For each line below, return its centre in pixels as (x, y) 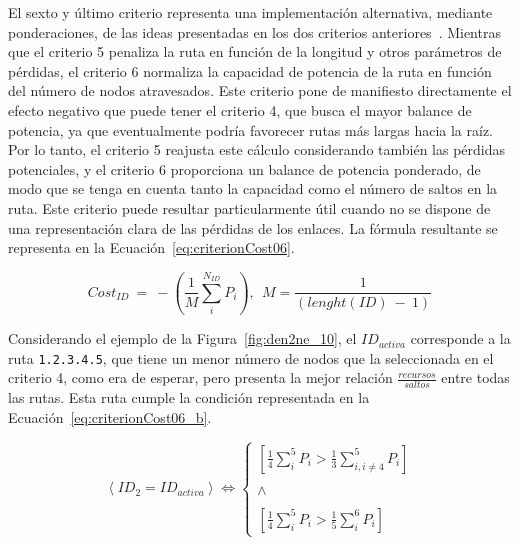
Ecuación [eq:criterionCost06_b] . (110, 416)
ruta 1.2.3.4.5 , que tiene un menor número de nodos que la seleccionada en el (251, 357)
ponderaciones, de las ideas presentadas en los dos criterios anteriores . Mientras (254, 31)
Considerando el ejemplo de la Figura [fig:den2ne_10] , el (182, 338)
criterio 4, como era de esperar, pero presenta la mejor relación (200, 377)
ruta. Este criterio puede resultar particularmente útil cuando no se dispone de (249, 207)
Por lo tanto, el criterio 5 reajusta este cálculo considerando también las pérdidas (257, 149)
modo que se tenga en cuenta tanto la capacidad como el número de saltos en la (253, 188)
